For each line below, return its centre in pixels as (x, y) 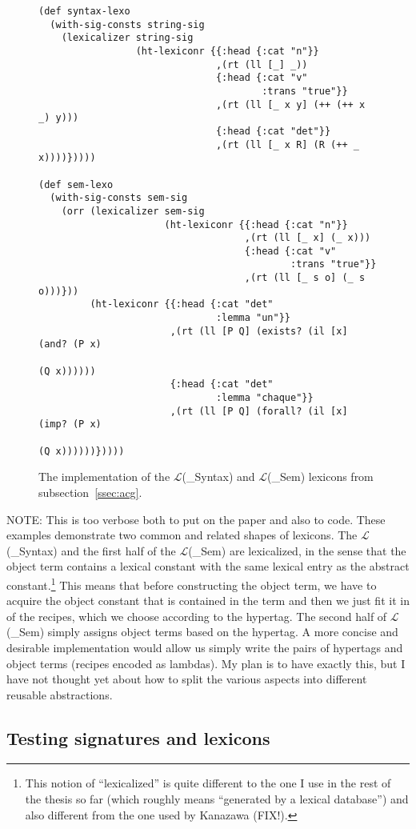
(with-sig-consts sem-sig (119, 198)
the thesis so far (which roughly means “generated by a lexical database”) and (217, 799)
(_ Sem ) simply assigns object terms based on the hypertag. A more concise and (202, 632)
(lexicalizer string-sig (127, 38)
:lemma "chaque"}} (264, 398)
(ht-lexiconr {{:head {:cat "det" (182, 304)
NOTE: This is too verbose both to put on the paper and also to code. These (196, 519)
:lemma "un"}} (253, 318)
